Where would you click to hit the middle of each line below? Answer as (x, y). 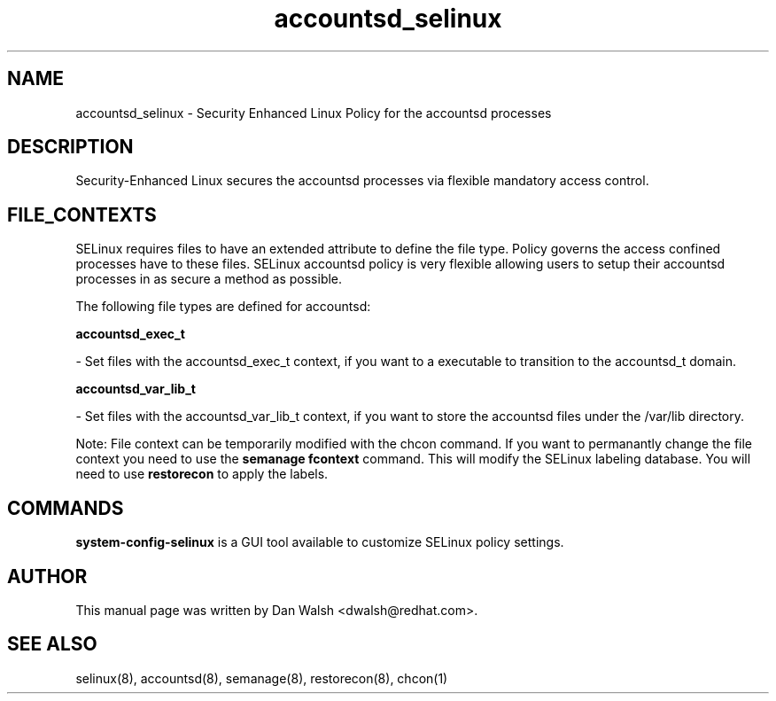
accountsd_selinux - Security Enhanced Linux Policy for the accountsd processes (314, 113)
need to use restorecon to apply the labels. (202, 474)
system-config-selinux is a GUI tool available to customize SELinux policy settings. (320, 542)
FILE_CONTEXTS (82, 214)
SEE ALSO (52, 644)
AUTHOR (47, 576)
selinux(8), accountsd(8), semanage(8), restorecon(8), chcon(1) (262, 678)
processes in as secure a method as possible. (209, 279)
